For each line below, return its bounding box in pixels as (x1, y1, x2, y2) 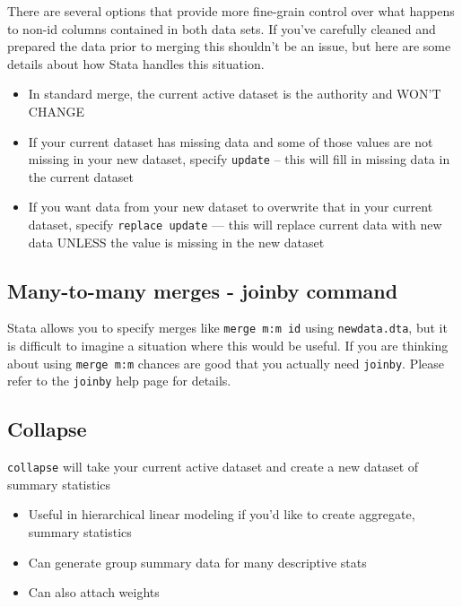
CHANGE (28, 101, 84, 120)
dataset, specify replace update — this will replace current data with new (28, 215, 442, 233)
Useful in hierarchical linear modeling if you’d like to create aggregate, (28, 505, 415, 524)
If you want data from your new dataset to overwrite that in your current (28, 197, 433, 216)
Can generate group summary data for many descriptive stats (28, 552, 367, 571)
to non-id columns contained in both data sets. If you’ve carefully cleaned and (7, 19, 436, 38)
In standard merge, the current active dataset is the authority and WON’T (28, 84, 441, 103)
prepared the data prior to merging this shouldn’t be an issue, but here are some (7, 37, 451, 56)
